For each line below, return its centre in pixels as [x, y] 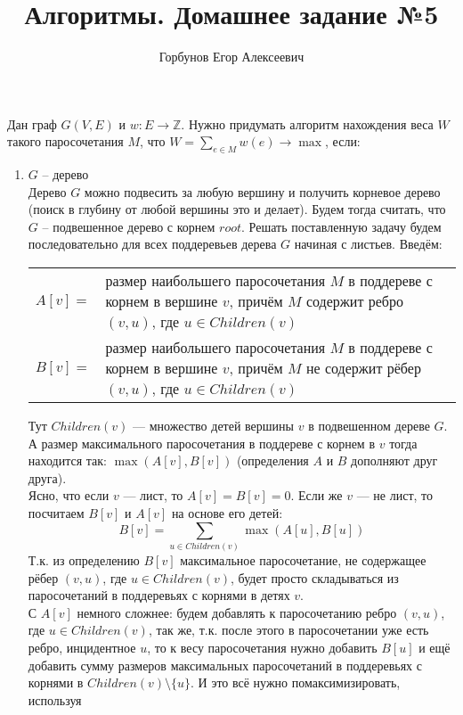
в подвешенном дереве [369, 426]
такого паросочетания [65, 141]
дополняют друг [394, 460]
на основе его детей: [227, 513]
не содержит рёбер [363, 368]
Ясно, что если [69, 495]
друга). [47, 477]
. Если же [317, 495]
